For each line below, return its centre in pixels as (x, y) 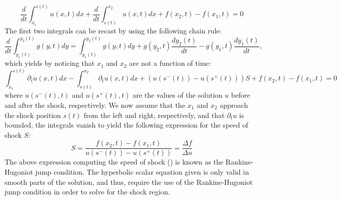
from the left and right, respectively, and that (154, 115)
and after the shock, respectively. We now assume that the (95, 105)
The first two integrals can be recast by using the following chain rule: (113, 31)
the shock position (33, 115)
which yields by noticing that (50, 63)
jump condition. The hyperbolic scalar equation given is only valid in (142, 172)
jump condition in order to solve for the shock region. (87, 192)
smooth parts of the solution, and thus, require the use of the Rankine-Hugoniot (129, 182)
